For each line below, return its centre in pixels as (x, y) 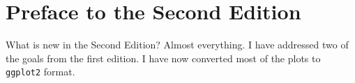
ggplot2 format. (40, 72)
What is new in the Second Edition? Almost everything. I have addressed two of (177, 45)
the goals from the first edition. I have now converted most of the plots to (163, 58)
